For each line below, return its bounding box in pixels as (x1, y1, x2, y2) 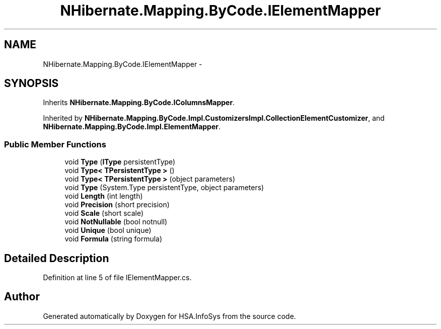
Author (4, 290, 40, 303)
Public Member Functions (4, 139, 106, 149)
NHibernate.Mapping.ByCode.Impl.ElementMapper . (43, 122, 221, 131)
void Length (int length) (64, 192, 143, 201)
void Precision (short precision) (64, 200, 170, 209)
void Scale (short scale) (64, 209, 144, 218)
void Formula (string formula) (64, 234, 163, 243)
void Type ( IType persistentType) (64, 157, 176, 167)
